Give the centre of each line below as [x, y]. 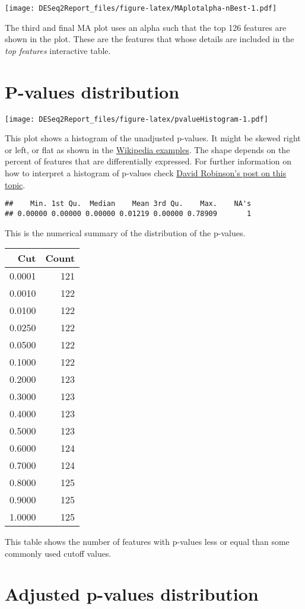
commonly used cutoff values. [58, 553]
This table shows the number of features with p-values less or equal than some [147, 542]
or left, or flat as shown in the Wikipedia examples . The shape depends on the [147, 149]
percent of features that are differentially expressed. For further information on [148, 161]
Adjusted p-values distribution [132, 594]
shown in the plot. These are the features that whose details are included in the [150, 39]
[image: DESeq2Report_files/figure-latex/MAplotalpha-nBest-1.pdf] [141, 8]
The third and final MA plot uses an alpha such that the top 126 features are [146, 27]
